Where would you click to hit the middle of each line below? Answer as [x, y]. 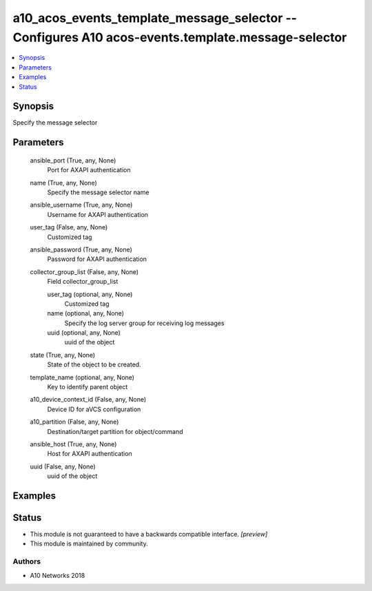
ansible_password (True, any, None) [81, 249]
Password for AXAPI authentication [97, 259]
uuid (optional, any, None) [84, 333]
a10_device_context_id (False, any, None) [88, 400]
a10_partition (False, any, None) [74, 422]
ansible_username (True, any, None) [81, 205]
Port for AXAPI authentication [89, 170]
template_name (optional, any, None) [82, 377]
